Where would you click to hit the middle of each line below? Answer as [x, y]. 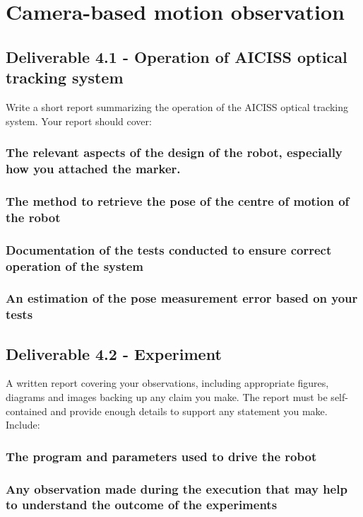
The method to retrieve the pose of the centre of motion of [178, 201]
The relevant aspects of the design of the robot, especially [174, 152]
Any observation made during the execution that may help [177, 488]
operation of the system [75, 266]
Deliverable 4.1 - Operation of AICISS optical [177, 56]
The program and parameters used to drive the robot [161, 456]
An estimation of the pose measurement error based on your [182, 298]
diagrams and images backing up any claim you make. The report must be [167, 397]
